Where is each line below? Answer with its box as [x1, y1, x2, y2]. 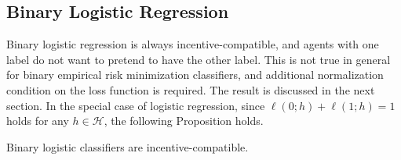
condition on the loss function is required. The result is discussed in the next [6, 81, 375, 98]
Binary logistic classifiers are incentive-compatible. [6, 138, 249, 155]
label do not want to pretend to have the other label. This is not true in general [6, 51, 391, 67]
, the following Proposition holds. [104, 112, 264, 129]
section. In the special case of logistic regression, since [6, 97, 265, 113]
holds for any [6, 112, 69, 129]
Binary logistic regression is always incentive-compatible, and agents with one [6, 36, 379, 52]
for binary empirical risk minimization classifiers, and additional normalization [6, 66, 384, 83]
